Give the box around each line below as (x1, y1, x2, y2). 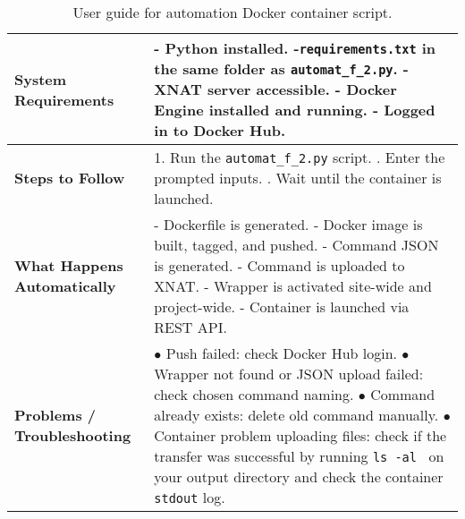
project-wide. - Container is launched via (154, 296, 410, 317)
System (14, 68, 67, 89)
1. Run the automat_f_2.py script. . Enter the (154, 147, 445, 167)
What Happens (14, 255, 123, 276)
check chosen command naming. (154, 384, 354, 404)
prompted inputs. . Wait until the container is (154, 167, 442, 188)
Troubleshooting (14, 425, 131, 446)
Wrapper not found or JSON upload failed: (154, 363, 424, 384)
